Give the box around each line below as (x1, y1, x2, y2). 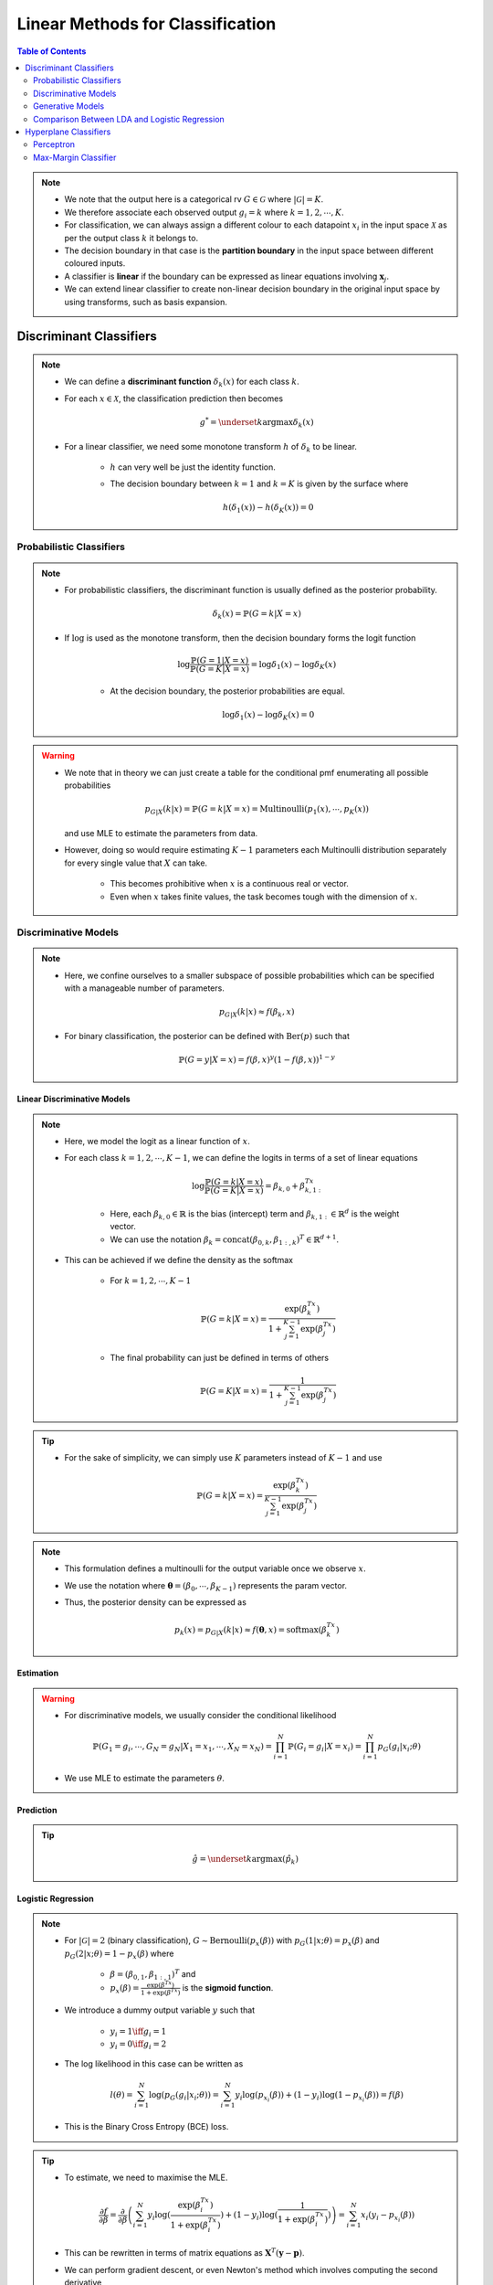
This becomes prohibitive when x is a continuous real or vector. (110, 878, 349, 889)
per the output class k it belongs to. (64, 232, 199, 243)
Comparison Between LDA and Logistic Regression (33, 113, 226, 124)
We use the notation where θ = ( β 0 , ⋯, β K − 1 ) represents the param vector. (64, 1579, 347, 1593)
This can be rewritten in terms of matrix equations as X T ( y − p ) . (64, 2247, 305, 2258)
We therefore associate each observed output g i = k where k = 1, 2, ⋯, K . (64, 207, 344, 219)
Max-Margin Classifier (33, 152, 117, 163)
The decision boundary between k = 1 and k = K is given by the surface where (110, 478, 409, 489)
